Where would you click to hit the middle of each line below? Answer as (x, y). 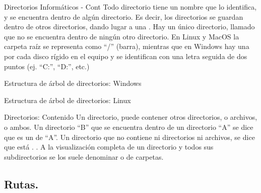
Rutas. (21, 184)
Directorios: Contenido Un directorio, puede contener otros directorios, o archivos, (131, 117)
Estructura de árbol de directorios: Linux (68, 100)
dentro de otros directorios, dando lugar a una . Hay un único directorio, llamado (129, 27)
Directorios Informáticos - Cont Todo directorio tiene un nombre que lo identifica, (130, 7)
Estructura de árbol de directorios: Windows (73, 83)
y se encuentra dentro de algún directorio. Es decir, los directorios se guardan (124, 16)
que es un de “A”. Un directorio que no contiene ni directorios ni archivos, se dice (129, 137)
